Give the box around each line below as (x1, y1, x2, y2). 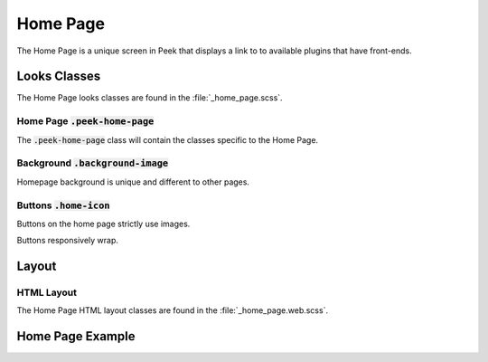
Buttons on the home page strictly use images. (16, 218, 191, 229)
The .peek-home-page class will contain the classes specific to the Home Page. (16, 134, 319, 145)
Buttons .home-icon (16, 199, 110, 212)
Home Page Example (16, 329, 136, 344)
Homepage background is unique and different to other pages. (16, 176, 250, 187)
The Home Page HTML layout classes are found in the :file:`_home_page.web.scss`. (16, 305, 329, 316)
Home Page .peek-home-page (16, 115, 155, 128)
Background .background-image (16, 157, 169, 169)
